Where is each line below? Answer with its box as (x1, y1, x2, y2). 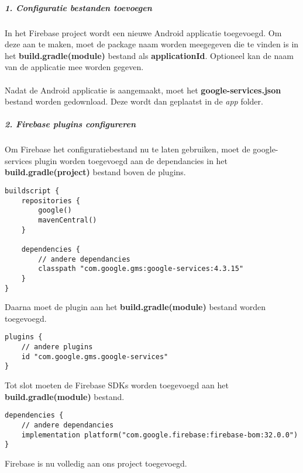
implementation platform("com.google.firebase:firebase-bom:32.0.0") (21, 430, 298, 439)
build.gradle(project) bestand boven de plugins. (5, 166, 186, 178)
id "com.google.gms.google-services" (21, 352, 168, 361)
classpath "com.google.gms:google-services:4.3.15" (38, 265, 244, 273)
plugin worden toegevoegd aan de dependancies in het (35, 154, 228, 166)
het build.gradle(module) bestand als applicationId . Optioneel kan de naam (5, 49, 294, 61)
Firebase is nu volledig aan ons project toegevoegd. (5, 457, 187, 469)
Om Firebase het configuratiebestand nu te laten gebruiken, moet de (5, 143, 250, 155)
